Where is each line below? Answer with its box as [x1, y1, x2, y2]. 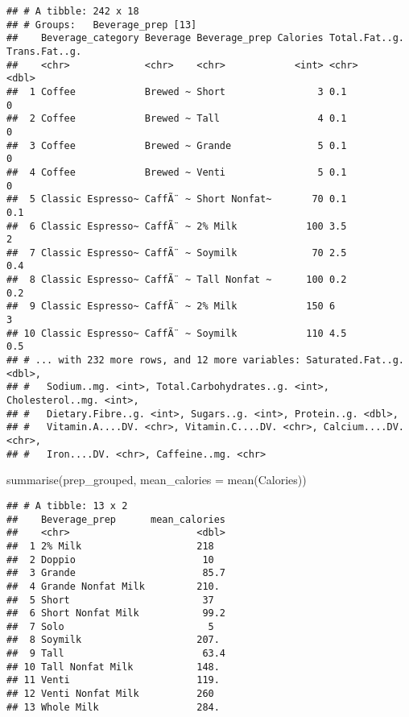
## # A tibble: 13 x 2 [6, 499, 128, 512]
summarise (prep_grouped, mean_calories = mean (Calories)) [6, 471, 307, 488]
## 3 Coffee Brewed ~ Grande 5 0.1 [6, 139, 347, 151]
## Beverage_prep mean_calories [6, 513, 226, 525]
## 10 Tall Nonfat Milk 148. [6, 661, 220, 673]
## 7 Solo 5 [6, 620, 214, 632]
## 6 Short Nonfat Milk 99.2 [6, 607, 226, 620]
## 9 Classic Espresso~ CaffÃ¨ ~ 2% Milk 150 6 [6, 300, 336, 313]
